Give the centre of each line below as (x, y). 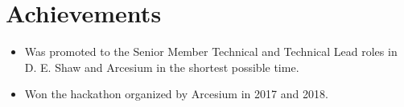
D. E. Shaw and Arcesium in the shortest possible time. (162, 67)
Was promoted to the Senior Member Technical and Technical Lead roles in (211, 52)
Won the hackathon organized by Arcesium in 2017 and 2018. (176, 94)
